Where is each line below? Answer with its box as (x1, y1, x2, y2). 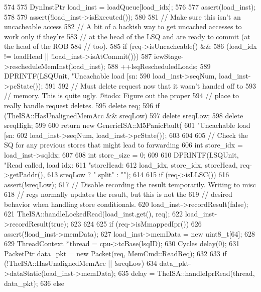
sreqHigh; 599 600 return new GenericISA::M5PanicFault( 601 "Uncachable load (4, 120, 250, 130)
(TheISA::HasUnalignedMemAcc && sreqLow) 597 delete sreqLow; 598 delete (4, 110, 243, 120)
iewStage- (154, 50, 184, 61)
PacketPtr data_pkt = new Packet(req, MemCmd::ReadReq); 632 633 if (4, 248, 227, 258)
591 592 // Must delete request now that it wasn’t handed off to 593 (45, 80, 256, 91)
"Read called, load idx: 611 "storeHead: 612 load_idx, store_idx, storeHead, (4, 159, 238, 170)
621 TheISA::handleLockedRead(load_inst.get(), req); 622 (4, 208, 183, 219)
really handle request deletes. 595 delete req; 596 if (4, 100, 160, 110)
